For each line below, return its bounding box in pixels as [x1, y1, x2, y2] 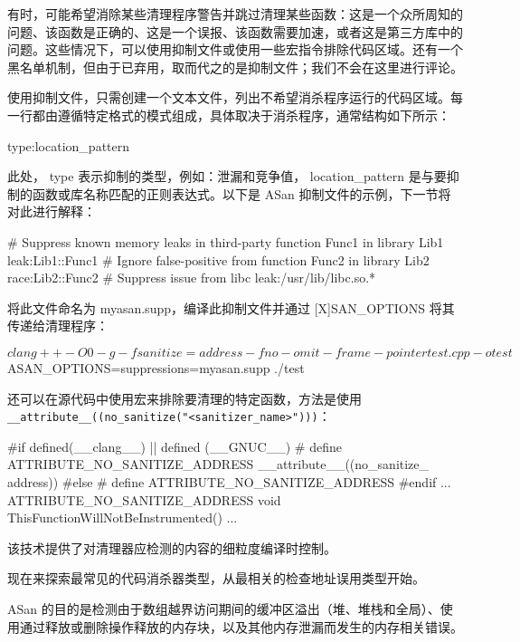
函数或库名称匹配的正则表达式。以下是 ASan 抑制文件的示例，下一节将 [32, 184, 451, 203]
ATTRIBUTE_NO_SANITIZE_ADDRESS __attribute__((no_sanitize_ [7, 455, 430, 474]
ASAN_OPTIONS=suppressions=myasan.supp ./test [7, 358, 305, 377]
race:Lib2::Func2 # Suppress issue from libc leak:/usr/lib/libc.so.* [7, 268, 376, 287]
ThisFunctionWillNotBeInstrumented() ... [7, 508, 238, 527]
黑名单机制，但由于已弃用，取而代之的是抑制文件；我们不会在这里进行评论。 [7, 57, 463, 76]
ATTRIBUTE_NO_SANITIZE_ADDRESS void [7, 490, 281, 509]
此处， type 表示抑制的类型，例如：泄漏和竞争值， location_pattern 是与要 [7, 167, 447, 186]
